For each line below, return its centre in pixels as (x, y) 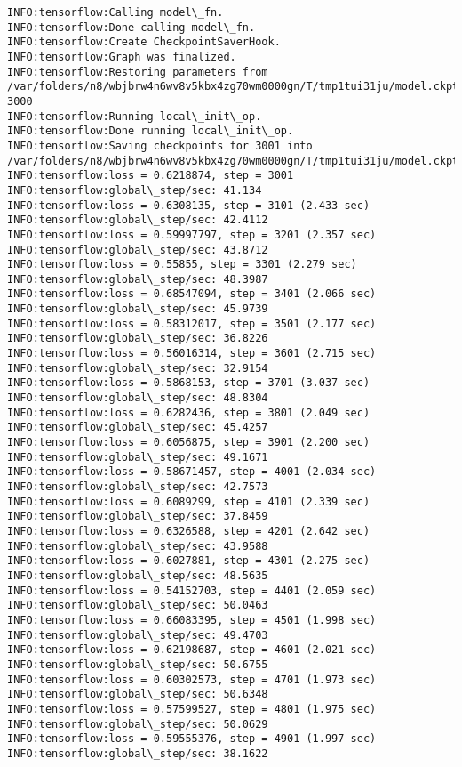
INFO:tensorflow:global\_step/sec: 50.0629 (138, 724)
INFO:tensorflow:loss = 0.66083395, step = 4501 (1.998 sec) (192, 620)
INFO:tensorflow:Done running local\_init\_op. (151, 131)
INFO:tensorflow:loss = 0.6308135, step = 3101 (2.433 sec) (189, 205)
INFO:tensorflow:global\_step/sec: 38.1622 (138, 753)
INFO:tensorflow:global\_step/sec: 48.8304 (138, 398)
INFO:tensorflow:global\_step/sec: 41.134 (135, 190)
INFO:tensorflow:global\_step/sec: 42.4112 (138, 220)
